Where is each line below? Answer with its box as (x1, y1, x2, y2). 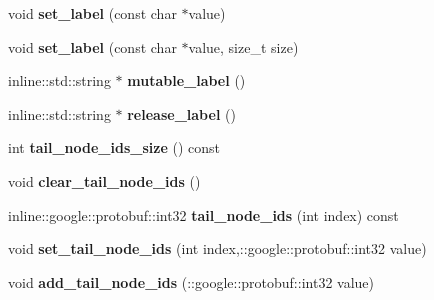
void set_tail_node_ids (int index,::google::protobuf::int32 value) (8, 238, 427, 259)
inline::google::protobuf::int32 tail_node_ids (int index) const (8, 204, 399, 225)
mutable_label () (127, 70, 246, 91)
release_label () (127, 103, 236, 124)
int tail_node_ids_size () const (8, 137, 220, 158)
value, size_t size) (188, 36, 299, 57)
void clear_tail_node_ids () (8, 170, 201, 191)
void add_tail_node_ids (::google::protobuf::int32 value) (8, 271, 374, 292)
